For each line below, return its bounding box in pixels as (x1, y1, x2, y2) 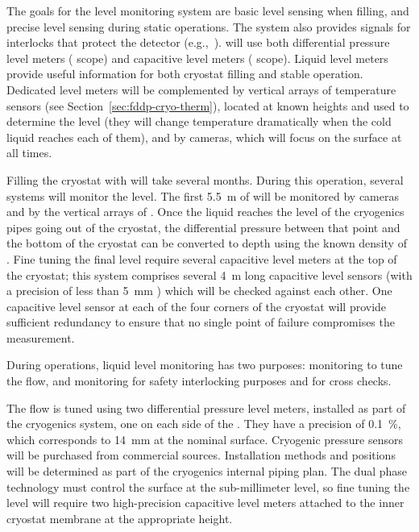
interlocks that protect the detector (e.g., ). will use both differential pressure (6, 34, 390, 51)
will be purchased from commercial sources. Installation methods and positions (6, 447, 396, 463)
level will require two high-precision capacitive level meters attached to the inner (6, 494, 404, 511)
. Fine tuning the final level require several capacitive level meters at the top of (6, 250, 397, 267)
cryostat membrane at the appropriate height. (6, 509, 233, 526)
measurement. (6, 329, 75, 346)
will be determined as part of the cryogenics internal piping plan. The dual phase (6, 463, 408, 480)
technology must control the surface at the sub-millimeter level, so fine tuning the (6, 478, 410, 495)
